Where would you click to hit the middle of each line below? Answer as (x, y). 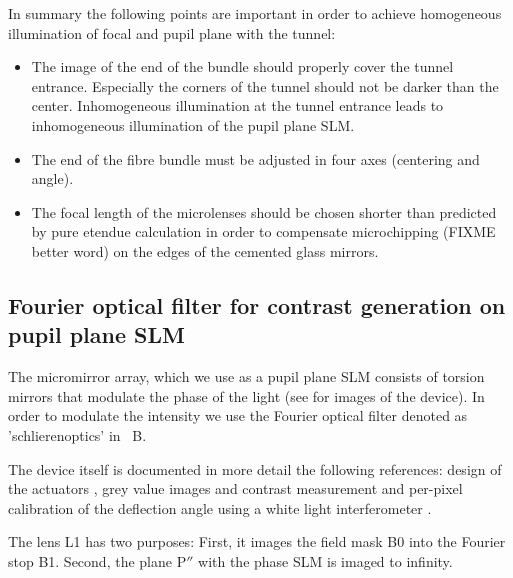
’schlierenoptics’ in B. (77, 434)
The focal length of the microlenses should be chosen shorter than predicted (264, 211)
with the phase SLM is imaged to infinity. (325, 560)
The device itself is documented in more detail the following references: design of (255, 468)
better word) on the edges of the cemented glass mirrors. (205, 250)
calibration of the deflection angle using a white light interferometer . (220, 507)
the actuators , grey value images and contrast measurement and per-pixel (235, 488)
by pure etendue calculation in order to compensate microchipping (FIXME (263, 231)
